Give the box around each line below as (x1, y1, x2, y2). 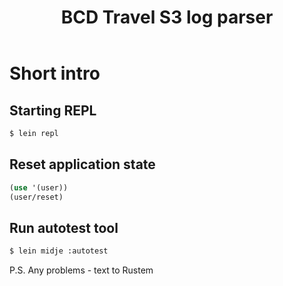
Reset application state (9, 156, 156, 173)
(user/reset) (9, 192, 64, 202)
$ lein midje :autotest (9, 246, 109, 256)
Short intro (9, 62, 101, 85)
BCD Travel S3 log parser (60, 6, 274, 29)
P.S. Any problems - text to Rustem (9, 264, 154, 276)
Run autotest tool (9, 219, 119, 236)
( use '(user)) (9, 182, 69, 193)
